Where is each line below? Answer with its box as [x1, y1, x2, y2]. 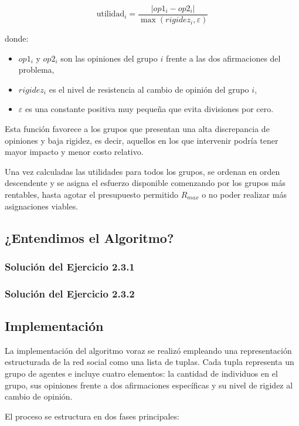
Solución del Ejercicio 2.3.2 [5, 286, 135, 300]
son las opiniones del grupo [60, 52, 158, 64]
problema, [18, 63, 55, 76]
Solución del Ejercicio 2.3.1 [5, 259, 135, 273]
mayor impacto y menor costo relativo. [5, 146, 144, 158]
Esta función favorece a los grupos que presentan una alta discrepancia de [5, 123, 270, 135]
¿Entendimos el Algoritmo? [5, 228, 174, 246]
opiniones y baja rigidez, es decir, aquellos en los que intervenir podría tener [5, 134, 278, 146]
